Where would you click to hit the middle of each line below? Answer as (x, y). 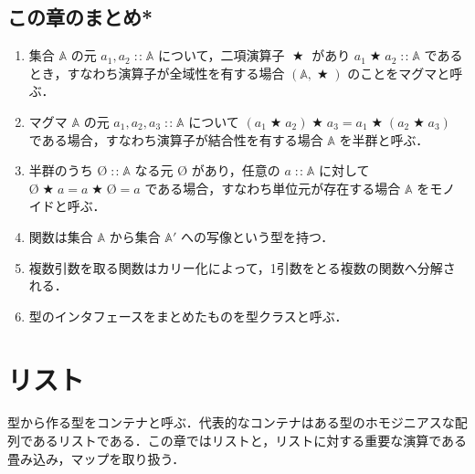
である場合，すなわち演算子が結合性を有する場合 (176, 139)
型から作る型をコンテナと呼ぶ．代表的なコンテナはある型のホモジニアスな (231, 422)
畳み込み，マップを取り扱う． (96, 458)
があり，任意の (236, 170)
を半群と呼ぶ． (384, 139)
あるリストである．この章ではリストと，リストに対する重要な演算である (250, 441)
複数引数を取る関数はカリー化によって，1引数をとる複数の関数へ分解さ (242, 267)
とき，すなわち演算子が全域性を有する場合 (157, 73)
